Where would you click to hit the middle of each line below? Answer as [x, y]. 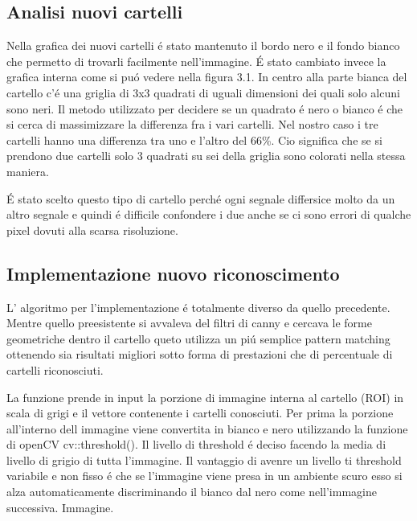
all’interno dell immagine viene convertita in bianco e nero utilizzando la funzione [207, 428]
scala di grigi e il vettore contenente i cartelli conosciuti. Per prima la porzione [200, 413]
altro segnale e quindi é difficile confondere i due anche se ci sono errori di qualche [209, 214]
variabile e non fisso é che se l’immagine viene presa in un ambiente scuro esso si [204, 476]
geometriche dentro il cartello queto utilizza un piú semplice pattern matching [198, 338]
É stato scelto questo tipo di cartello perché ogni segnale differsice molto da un [201, 198]
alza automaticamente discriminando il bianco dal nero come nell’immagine [192, 492]
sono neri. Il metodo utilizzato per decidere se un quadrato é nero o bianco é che [205, 108]
